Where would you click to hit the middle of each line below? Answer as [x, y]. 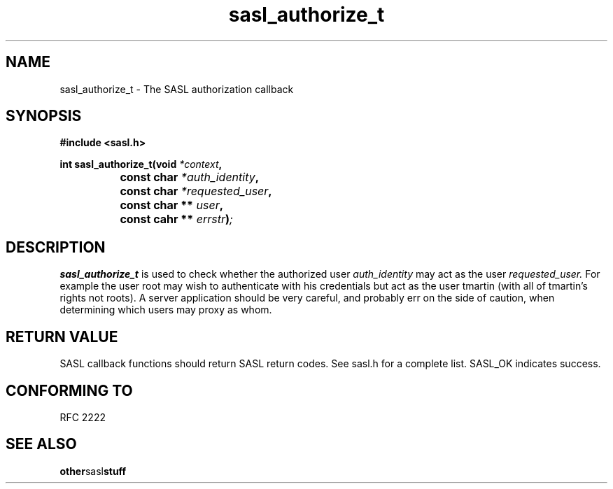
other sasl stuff [93, 471]
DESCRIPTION [56, 247]
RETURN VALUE [62, 336]
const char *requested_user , [196, 191]
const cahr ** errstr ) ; [176, 219]
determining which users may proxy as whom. [166, 310]
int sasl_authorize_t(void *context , [141, 164]
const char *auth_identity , [190, 177]
